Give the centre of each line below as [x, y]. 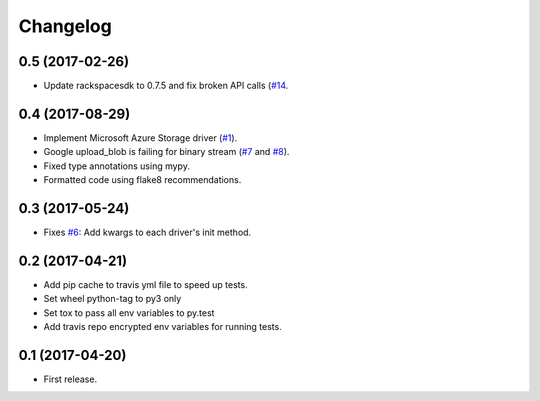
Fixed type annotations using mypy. [116, 166]
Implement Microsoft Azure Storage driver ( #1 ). [140, 137]
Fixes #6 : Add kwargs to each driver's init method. [147, 232]
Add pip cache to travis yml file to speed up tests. [146, 284]
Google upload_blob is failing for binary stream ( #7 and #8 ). [166, 152]
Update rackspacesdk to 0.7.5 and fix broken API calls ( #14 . [166, 86]
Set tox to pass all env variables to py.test [129, 312]
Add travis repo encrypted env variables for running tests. [162, 327]
